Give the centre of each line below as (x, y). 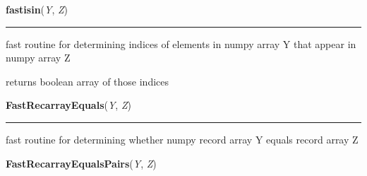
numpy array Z (38, 58)
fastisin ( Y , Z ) (37, 9)
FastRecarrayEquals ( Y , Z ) (68, 105)
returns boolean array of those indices (88, 81)
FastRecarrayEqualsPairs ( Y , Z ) (81, 163)
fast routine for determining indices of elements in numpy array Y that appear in (181, 43)
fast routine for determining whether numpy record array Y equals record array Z (182, 139)
